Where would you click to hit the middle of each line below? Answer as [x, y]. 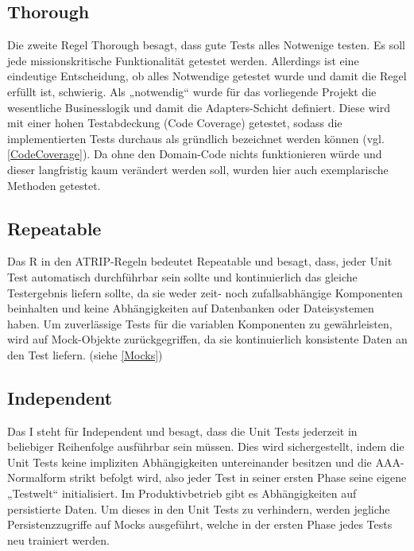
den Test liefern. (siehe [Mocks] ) [85, 354]
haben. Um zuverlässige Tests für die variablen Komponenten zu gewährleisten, [200, 323]
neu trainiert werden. [58, 539]
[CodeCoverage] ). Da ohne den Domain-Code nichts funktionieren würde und [195, 154]
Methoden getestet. [54, 185]
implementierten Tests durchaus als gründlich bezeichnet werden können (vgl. [196, 138]
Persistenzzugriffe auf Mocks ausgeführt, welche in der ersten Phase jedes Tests [200, 524]
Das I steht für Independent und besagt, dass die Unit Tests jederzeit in [182, 431]
